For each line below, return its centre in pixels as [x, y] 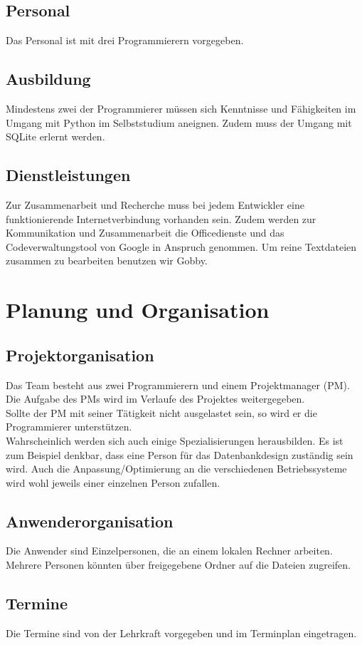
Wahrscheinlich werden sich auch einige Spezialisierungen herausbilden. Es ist [175, 440]
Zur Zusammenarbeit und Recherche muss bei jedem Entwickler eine [155, 204]
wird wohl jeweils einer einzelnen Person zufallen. [113, 482]
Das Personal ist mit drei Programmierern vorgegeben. [125, 40]
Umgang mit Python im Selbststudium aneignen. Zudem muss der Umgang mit [179, 122]
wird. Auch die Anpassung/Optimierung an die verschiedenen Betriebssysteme [176, 469]
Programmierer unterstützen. [69, 427]
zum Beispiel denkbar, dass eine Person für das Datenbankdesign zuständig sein [180, 454]
